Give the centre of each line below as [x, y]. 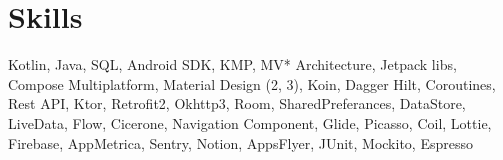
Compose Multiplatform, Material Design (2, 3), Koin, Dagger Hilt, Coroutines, [252, 83]
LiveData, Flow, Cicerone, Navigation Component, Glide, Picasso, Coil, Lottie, [250, 122]
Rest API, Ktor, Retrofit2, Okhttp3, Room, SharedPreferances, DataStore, [237, 103]
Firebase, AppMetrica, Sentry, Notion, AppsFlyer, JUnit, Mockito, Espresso [240, 142]
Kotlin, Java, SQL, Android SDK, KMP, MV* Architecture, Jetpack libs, [232, 64]
